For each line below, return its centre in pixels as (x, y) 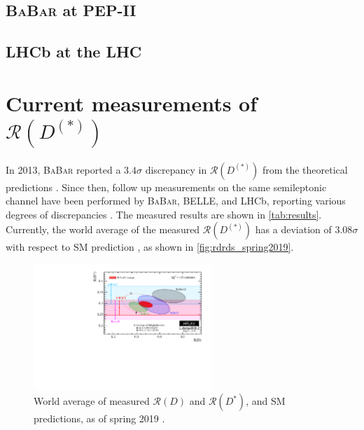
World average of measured (92, 401)
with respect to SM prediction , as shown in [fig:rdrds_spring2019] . (150, 247)
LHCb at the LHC (74, 51)
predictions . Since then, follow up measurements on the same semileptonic (166, 187)
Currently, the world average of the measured (103, 229)
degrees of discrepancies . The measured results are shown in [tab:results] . (164, 214)
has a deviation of (293, 229)
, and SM (266, 401)
